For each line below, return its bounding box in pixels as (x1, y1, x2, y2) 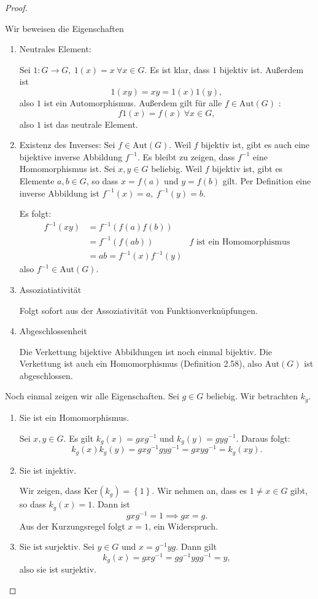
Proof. (5, 1, 28, 14)
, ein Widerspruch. (148, 519, 218, 532)
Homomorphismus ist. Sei (19, 162, 115, 175)
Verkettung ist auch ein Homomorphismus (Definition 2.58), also (19, 357, 262, 370)
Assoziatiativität (19, 283, 82, 296)
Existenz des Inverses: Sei (19, 138, 115, 151)
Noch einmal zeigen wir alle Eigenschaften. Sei (5, 390, 179, 402)
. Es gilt (63, 431, 94, 444)
